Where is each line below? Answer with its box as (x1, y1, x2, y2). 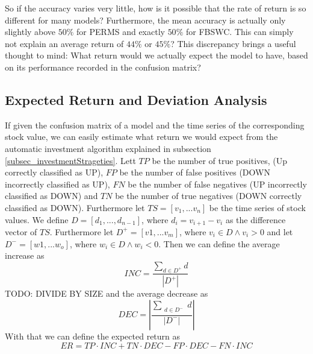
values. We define (5, 213, 69, 226)
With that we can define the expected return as (5, 330, 181, 343)
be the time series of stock (209, 201, 306, 213)
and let (267, 225, 293, 238)
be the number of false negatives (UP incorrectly (128, 177, 307, 190)
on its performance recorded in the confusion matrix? (5, 60, 201, 73)
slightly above (5, 25, 56, 38)
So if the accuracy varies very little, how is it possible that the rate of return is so (5, 2, 306, 14)
